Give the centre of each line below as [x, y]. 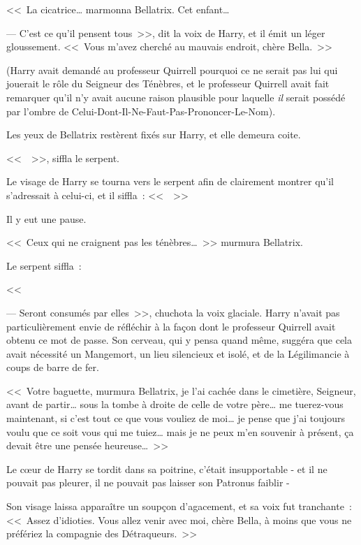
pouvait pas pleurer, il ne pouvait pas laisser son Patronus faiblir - [148, 482]
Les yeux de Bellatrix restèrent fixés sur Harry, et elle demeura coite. [154, 135]
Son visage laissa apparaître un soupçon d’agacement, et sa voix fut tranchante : [179, 506]
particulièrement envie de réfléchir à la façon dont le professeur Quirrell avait [171, 326]
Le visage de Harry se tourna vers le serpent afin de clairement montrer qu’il [170, 181]
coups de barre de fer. [53, 367]
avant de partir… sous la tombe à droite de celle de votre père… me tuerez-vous [175, 404]
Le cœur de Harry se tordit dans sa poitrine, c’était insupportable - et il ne [167, 468]
